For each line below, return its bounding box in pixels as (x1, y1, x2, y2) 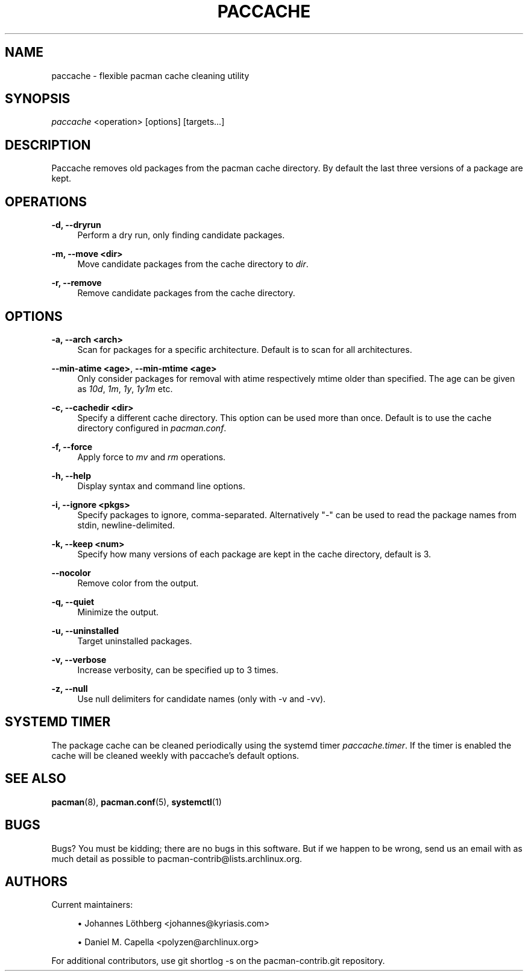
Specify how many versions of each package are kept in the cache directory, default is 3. (77, 548, 432, 559)
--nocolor (51, 567, 91, 578)
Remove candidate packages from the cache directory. (77, 288, 295, 299)
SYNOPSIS (5, 91, 71, 107)
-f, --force (51, 441, 93, 452)
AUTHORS (5, 873, 68, 889)
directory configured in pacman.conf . (77, 422, 227, 433)
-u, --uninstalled (51, 625, 119, 636)
